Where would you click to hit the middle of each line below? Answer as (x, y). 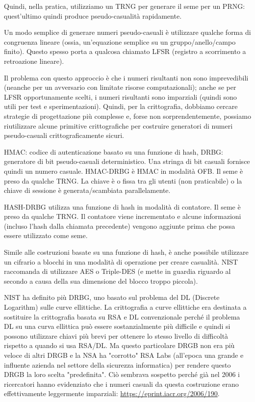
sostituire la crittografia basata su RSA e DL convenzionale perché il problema (122, 316)
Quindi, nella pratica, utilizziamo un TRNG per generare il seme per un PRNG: (125, 6)
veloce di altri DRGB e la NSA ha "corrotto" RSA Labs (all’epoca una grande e (124, 355)
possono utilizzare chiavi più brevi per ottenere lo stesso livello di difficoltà (116, 335)
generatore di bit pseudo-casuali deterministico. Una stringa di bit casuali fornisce (127, 161)
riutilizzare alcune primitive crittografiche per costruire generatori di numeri (118, 125)
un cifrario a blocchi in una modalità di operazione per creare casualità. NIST (121, 261)
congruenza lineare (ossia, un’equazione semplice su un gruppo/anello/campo (120, 41)
